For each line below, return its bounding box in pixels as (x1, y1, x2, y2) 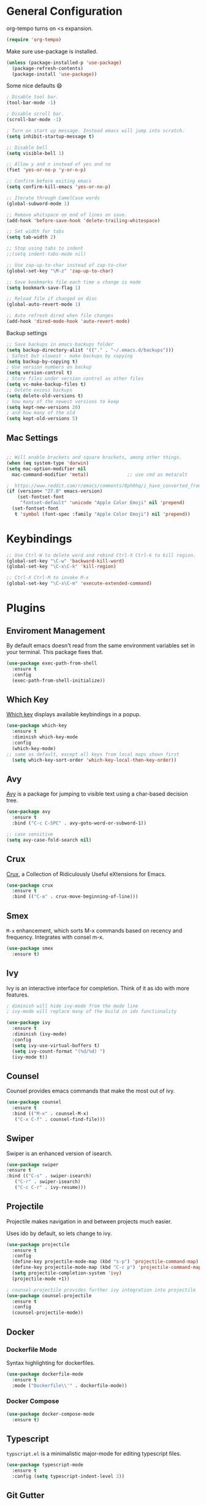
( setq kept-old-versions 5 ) (6, 416, 78, 422)
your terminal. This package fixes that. (6, 649, 104, 656)
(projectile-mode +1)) (12, 1276, 70, 1282)
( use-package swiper (6, 1161, 59, 1167)
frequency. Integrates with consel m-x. (6, 933, 104, 941)
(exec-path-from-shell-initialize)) (12, 677, 105, 684)
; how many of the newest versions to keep (6, 398, 120, 405)
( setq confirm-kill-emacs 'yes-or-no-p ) (6, 184, 112, 190)
